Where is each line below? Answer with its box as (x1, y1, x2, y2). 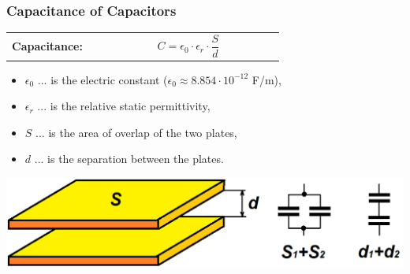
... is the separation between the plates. (34, 150, 224, 167)
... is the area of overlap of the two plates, (35, 124, 237, 140)
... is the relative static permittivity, (37, 98, 211, 114)
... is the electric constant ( (37, 71, 168, 87)
